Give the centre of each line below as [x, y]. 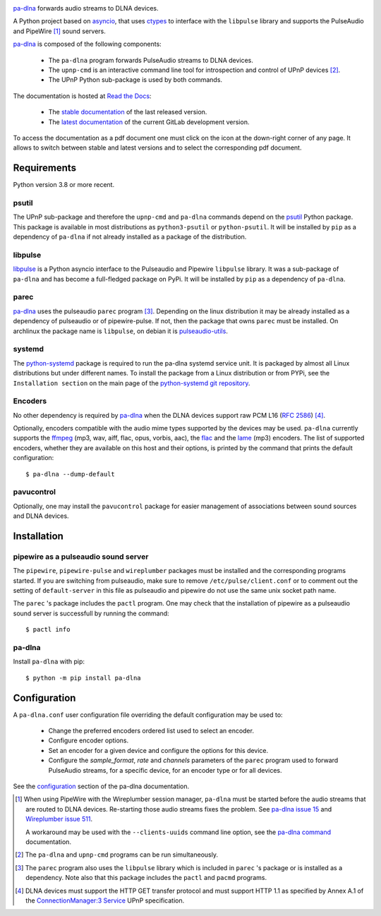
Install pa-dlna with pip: [49, 662]
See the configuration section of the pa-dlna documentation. [101, 786]
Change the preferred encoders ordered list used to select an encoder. [151, 731]
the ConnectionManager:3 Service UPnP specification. [105, 900]
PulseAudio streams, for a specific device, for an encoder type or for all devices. [165, 770]
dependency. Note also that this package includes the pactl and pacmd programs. [146, 878]
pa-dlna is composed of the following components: [87, 44]
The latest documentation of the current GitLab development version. [149, 122]
